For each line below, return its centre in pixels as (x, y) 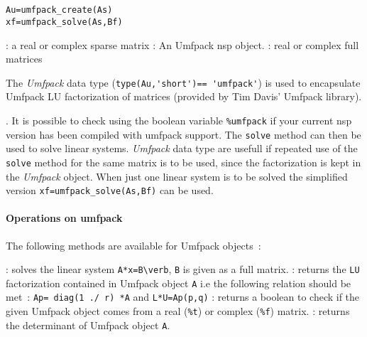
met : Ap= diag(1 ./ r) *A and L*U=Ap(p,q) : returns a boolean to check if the (183, 297)
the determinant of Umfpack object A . (88, 325)
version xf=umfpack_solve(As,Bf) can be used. (110, 190)
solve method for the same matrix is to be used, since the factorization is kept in (183, 162)
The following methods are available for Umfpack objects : (133, 245)
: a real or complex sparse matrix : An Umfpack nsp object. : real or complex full (182, 44)
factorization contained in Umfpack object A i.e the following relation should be (179, 283)
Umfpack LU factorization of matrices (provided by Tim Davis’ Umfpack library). (184, 96)
